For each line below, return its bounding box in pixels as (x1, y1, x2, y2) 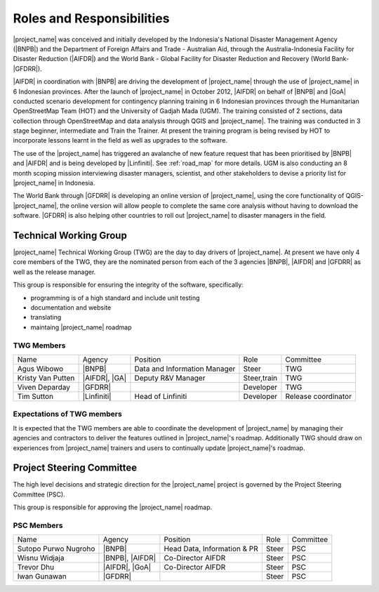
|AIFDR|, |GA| (82, 373, 127, 383)
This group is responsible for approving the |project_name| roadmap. (13, 503, 213, 512)
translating (30, 313, 62, 322)
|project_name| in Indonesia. (13, 179, 95, 188)
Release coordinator (285, 391, 352, 401)
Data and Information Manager (134, 364, 236, 374)
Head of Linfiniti (134, 391, 187, 401)
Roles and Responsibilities (13, 11, 170, 26)
